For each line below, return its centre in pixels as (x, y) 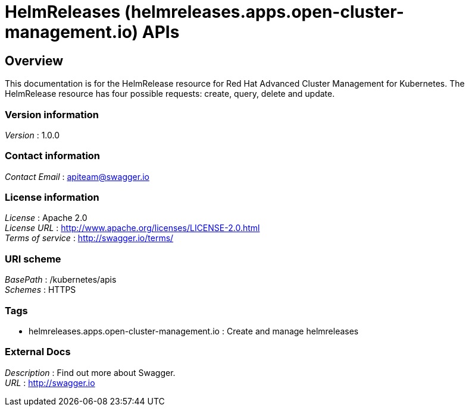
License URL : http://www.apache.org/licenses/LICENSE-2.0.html (132, 228)
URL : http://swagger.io (50, 382)
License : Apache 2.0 (46, 218)
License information (52, 197)
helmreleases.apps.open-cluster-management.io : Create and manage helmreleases (194, 331)
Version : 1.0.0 (32, 135)
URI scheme (33, 259)
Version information (52, 114)
